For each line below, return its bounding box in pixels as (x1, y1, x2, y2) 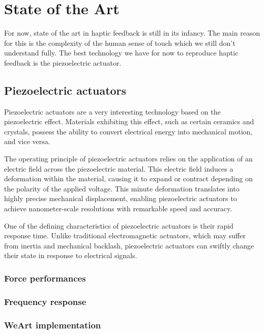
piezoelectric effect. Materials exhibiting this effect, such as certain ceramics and (4, 116, 254, 127)
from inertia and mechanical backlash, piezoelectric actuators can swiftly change (4, 240, 254, 250)
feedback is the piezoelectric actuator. (4, 57, 122, 68)
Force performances (4, 271, 86, 284)
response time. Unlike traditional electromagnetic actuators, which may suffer (4, 230, 246, 241)
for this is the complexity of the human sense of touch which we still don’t (4, 37, 236, 48)
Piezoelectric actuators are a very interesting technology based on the (4, 106, 221, 117)
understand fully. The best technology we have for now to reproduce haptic (4, 47, 239, 58)
